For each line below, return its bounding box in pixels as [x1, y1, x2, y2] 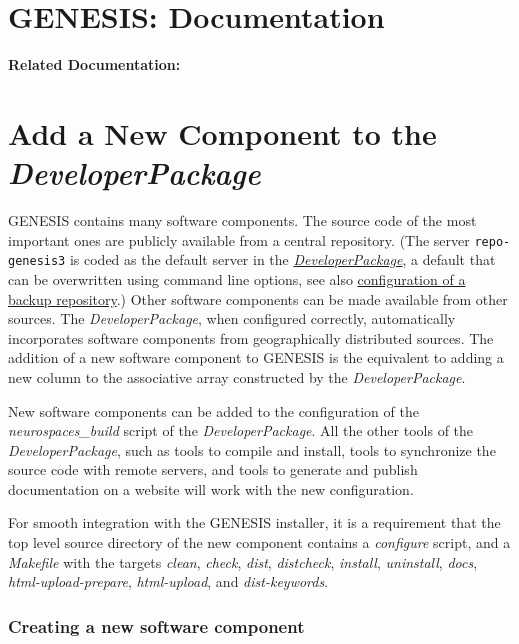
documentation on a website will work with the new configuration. [8, 478, 414, 499]
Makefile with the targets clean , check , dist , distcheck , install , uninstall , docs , [8, 551, 478, 572]
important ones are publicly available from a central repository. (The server [8, 229, 470, 250]
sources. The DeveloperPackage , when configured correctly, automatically [8, 308, 456, 329]
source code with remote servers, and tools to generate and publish [8, 459, 418, 480]
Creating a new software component [8, 613, 305, 638]
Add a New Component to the [8, 112, 437, 153]
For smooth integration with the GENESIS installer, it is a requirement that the [8, 512, 501, 533]
